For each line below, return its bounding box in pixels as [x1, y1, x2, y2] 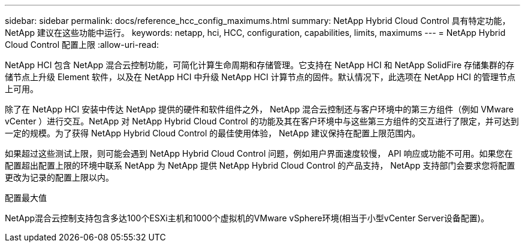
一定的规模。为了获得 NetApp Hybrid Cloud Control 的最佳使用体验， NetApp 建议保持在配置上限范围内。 [5, 128, 421, 138]
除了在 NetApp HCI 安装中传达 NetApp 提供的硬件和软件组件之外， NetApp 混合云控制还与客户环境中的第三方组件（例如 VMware [5, 104, 514, 114]
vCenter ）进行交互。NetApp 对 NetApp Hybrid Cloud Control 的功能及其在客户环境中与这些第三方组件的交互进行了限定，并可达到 [5, 116, 519, 126]
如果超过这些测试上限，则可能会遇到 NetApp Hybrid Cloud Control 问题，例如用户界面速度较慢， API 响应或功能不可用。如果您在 [5, 148, 513, 158]
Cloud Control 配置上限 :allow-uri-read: [5, 39, 159, 50]
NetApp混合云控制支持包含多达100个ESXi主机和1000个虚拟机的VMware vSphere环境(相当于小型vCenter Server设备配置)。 [5, 213, 489, 223]
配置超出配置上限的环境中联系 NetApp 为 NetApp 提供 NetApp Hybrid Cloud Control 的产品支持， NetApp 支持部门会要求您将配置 [5, 160, 515, 170]
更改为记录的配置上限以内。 [5, 172, 114, 182]
